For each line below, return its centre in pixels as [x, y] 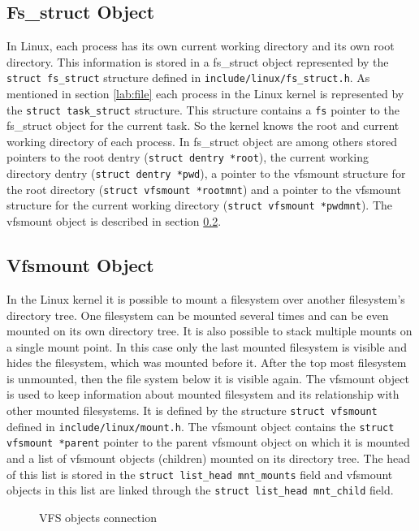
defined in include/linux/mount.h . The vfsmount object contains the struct [201, 426]
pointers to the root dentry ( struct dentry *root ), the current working [188, 157]
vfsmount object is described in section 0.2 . [114, 221]
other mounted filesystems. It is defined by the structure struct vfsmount [192, 410]
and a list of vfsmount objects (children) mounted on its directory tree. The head [209, 458]
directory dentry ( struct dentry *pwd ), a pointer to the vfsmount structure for [206, 173]
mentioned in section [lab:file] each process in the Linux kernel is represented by [205, 94]
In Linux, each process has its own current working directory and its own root [201, 46]
